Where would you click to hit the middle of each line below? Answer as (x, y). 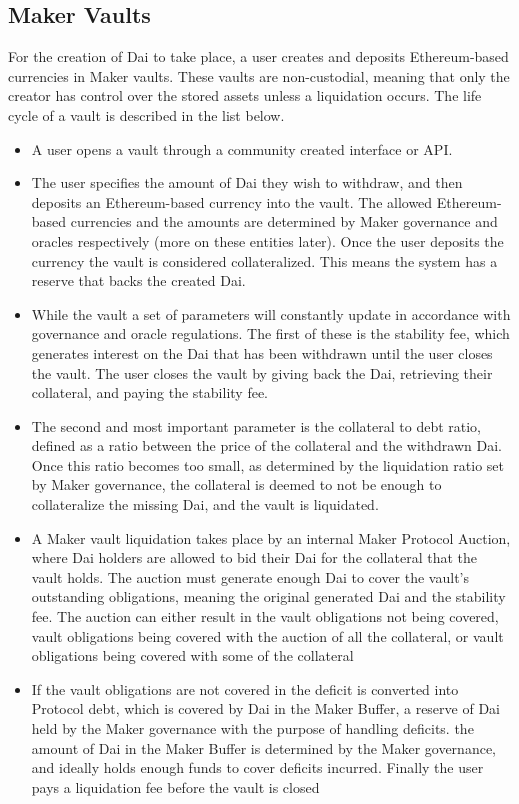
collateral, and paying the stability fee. (149, 392)
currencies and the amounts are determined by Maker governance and (284, 221)
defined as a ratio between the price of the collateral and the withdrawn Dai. (266, 445)
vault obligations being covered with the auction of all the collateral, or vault (267, 635)
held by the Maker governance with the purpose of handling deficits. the (252, 728)
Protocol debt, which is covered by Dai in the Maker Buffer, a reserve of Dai (265, 708)
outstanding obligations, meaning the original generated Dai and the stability (268, 596)
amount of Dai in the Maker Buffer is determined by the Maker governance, (263, 747)
